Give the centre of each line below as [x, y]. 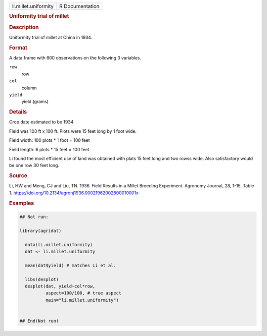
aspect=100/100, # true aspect [83, 293]
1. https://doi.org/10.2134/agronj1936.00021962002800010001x [74, 193]
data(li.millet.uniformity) [59, 245]
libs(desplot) [42, 279]
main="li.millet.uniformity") [82, 300]
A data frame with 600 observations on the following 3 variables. [75, 57]
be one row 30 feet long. [34, 166]
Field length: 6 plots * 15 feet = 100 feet [49, 149]
